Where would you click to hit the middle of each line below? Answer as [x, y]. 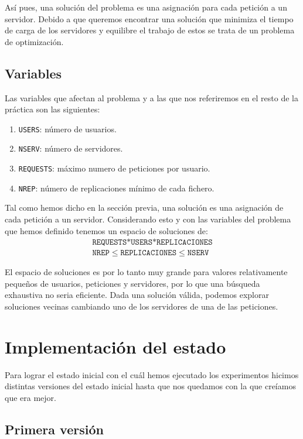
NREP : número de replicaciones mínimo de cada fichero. [116, 188]
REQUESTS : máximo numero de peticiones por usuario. [114, 168]
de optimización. [34, 41]
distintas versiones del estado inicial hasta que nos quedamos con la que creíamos [150, 386]
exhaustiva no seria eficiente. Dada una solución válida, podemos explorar [137, 295]
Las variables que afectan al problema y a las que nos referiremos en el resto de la [151, 97]
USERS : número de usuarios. [67, 128]
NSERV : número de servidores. [71, 148]
